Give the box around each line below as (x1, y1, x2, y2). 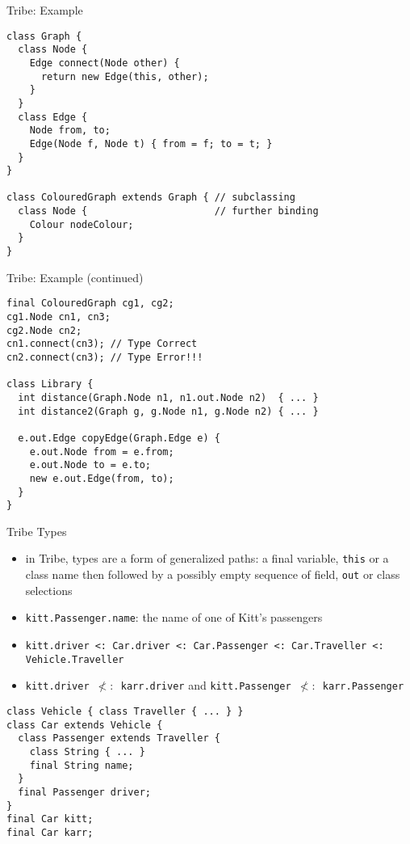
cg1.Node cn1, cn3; (6, 311, 111, 323)
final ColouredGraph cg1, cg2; (6, 298, 174, 310)
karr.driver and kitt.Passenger (120, 677, 291, 694)
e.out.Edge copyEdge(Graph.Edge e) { (18, 432, 220, 444)
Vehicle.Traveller (25, 653, 124, 665)
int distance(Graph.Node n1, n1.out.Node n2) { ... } (18, 391, 319, 403)
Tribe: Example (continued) (6, 268, 144, 285)
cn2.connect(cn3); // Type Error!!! (6, 351, 203, 363)
